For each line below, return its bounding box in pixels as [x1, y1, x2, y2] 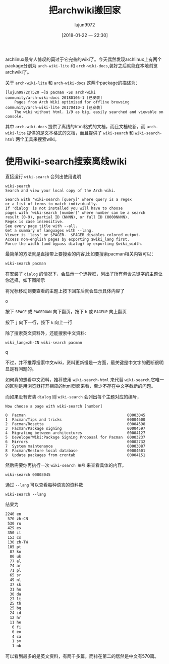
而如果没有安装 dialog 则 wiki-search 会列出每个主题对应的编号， [5, 393, 142, 399]
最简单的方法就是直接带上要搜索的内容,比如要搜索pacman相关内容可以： [5, 250, 156, 256]
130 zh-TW [7, 540, 28, 545]
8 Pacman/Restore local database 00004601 [5, 448, 145, 453]
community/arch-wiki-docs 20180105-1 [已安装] [5, 95, 102, 100]
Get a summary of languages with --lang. [5, 228, 94, 233]
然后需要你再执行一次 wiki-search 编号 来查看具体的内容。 [5, 462, 127, 468]
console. [5, 114, 24, 119]
